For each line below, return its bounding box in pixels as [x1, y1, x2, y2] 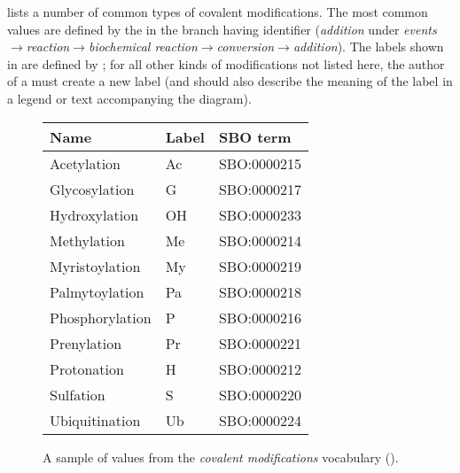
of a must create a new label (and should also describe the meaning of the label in [7, 72, 453, 90]
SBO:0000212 [218, 358, 302, 379]
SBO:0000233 [218, 204, 302, 225]
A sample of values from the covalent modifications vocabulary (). [43, 447, 399, 466]
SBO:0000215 [218, 152, 302, 174]
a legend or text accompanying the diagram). [7, 89, 252, 107]
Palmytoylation [50, 281, 144, 302]
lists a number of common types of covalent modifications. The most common [7, 3, 428, 20]
